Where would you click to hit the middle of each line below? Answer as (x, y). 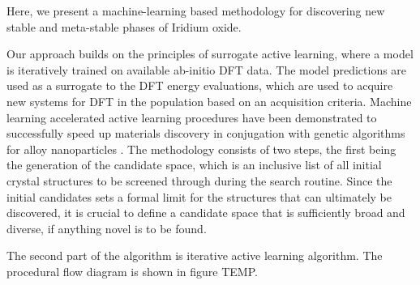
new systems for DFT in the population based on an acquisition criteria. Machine (209, 101)
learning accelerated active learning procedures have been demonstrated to (192, 117)
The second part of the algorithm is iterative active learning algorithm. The (195, 255)
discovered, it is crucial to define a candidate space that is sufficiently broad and (206, 213)
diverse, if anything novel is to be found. (107, 228)
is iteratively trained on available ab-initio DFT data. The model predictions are (207, 69)
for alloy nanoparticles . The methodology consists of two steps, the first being (201, 149)
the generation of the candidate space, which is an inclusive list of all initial (194, 165)
